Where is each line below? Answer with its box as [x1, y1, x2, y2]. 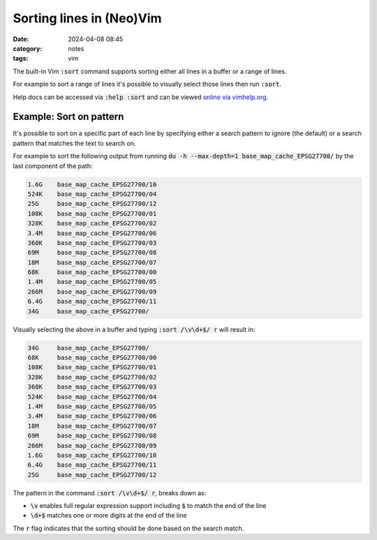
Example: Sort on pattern [13, 111, 124, 123]
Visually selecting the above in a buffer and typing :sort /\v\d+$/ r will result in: [13, 325, 256, 333]
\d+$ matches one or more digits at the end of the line [30, 511, 187, 520]
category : [13, 44, 43, 52]
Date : [13, 35, 29, 43]
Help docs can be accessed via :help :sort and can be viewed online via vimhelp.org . [13, 93, 269, 101]
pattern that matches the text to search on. [13, 139, 136, 147]
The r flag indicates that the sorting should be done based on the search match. [13, 524, 244, 532]
